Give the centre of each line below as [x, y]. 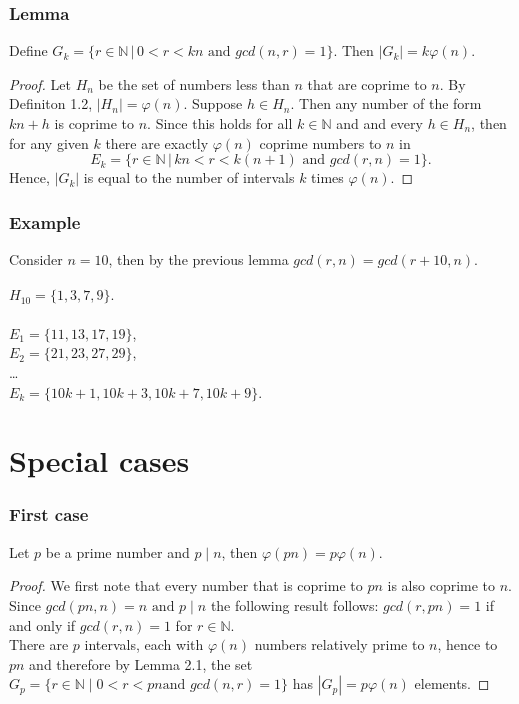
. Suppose [213, 103]
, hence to [467, 644]
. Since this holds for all [220, 123]
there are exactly [157, 142]
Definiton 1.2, [51, 103]
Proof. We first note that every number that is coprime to [186, 585]
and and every [379, 123]
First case [49, 514]
